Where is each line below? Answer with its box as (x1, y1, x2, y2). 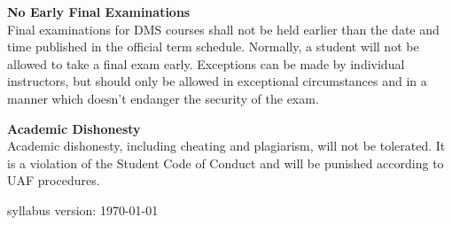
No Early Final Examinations (7, 3, 191, 20)
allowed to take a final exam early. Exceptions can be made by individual (7, 54, 405, 73)
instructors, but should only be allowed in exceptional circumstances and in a (7, 72, 427, 90)
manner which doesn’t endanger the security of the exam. (7, 89, 319, 107)
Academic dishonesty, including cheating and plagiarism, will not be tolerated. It (7, 136, 446, 155)
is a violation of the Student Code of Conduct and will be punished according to (7, 153, 444, 172)
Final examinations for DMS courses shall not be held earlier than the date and (7, 19, 440, 38)
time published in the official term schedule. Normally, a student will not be (7, 37, 419, 56)
